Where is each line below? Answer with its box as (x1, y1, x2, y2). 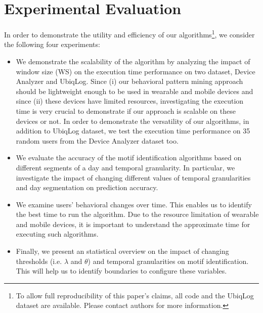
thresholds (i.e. (16, 255, 62, 266)
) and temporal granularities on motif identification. (87, 255, 249, 266)
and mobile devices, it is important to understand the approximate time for (16, 218, 250, 229)
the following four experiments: (4, 39, 100, 50)
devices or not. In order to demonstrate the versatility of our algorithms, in (16, 115, 249, 126)
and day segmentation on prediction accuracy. (16, 182, 158, 193)
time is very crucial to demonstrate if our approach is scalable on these (16, 105, 236, 116)
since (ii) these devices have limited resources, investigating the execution (16, 96, 244, 106)
